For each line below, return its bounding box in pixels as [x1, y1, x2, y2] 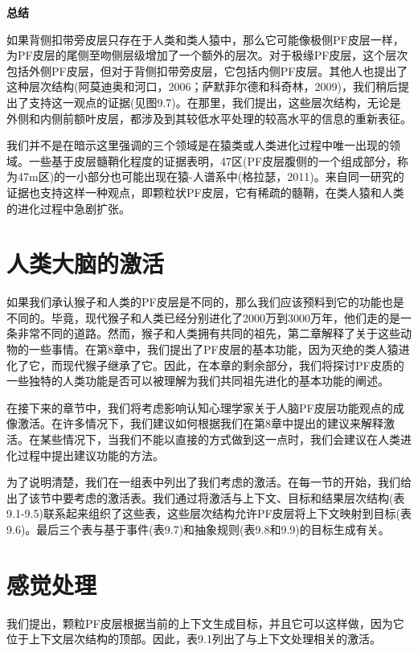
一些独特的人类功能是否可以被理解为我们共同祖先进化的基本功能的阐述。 [6, 372, 389, 389]
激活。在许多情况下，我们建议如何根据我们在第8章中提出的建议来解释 [17, 415, 383, 432]
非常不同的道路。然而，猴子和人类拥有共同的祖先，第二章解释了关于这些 [17, 325, 400, 342]
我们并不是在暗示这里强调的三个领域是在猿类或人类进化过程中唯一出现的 [6, 137, 389, 154]
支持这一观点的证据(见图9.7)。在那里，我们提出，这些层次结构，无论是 [28, 93, 401, 110]
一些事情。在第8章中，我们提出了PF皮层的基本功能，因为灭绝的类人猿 [28, 341, 399, 358]
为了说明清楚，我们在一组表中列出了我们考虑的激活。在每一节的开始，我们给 [6, 474, 412, 490]
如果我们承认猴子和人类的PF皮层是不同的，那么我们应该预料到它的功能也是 [6, 293, 404, 310]
